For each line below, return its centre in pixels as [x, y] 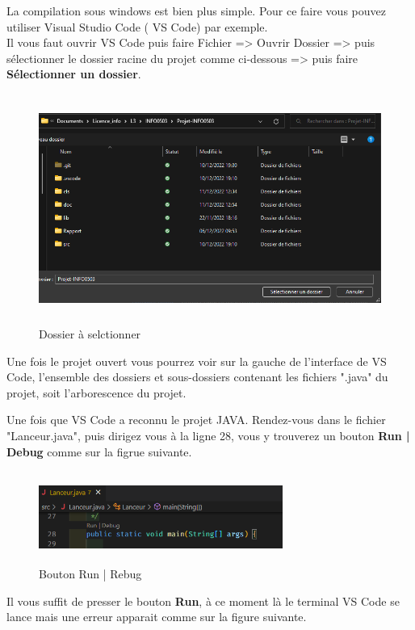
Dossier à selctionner [90, 334]
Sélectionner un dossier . [74, 74]
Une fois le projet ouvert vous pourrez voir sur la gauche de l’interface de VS [197, 361]
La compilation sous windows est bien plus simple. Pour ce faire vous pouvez [196, 10]
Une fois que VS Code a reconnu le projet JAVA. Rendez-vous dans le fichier [196, 420]
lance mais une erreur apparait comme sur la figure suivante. [157, 617]
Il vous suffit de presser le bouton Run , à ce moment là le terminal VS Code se [203, 601]
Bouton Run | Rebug [90, 574]
